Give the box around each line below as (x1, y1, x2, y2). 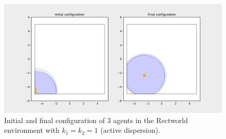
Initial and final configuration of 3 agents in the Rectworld (4, 114, 188, 125)
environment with (4, 125, 60, 135)
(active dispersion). (100, 125, 160, 135)
